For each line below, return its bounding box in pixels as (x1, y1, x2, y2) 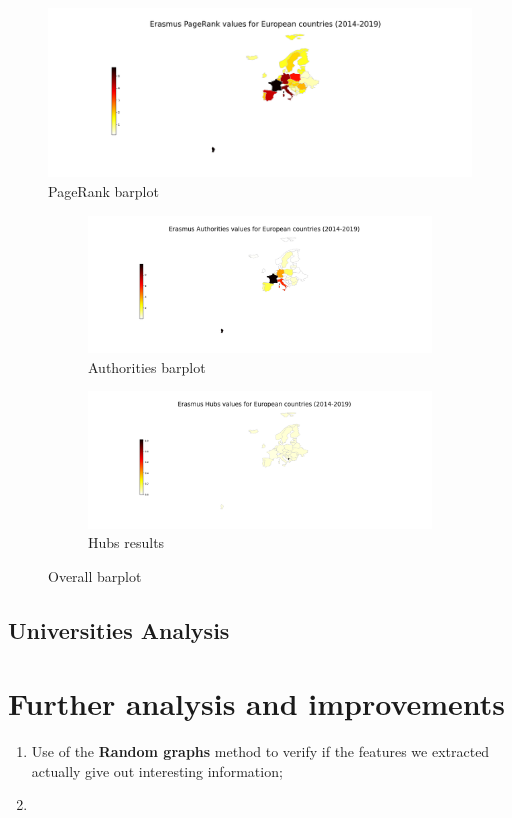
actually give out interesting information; (31, 760, 283, 781)
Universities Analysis (8, 614, 230, 645)
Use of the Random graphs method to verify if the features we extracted (31, 741, 490, 762)
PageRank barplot (48, 180, 159, 201)
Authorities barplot (88, 356, 206, 377)
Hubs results (88, 532, 165, 553)
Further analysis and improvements (8, 683, 506, 724)
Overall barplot (48, 565, 142, 586)
